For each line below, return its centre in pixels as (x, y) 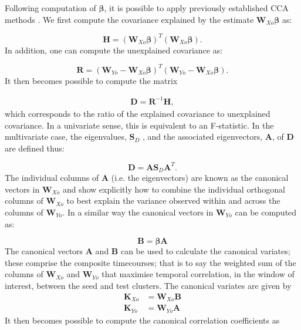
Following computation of (50, 8)
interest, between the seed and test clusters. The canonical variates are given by (148, 285)
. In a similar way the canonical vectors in (138, 212)
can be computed (266, 212)
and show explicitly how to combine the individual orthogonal (174, 189)
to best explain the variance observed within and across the (173, 201)
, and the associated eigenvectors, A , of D (218, 137)
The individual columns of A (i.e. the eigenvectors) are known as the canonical (147, 178)
